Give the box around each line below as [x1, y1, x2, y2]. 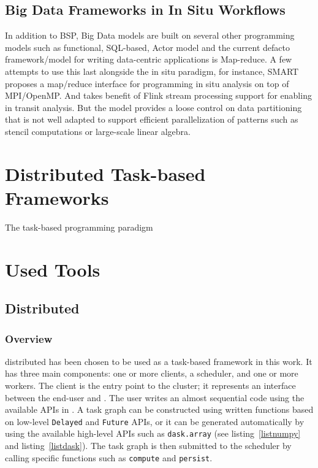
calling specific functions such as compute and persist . [5, 451, 213, 464]
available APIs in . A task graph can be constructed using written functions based [5, 403, 314, 416]
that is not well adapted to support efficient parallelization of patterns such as [5, 113, 298, 126]
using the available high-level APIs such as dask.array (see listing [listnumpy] [5, 427, 301, 440]
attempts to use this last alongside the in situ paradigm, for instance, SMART [5, 64, 299, 77]
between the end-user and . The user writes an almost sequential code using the [5, 391, 305, 404]
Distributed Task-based [5, 161, 206, 186]
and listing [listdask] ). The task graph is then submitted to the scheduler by [5, 439, 292, 452]
